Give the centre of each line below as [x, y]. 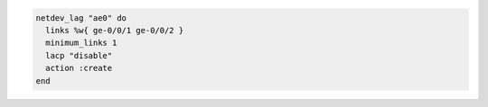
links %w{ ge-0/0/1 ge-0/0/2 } [115, 30]
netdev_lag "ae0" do [81, 18]
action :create [79, 68]
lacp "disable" [79, 55]
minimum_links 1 [81, 43]
